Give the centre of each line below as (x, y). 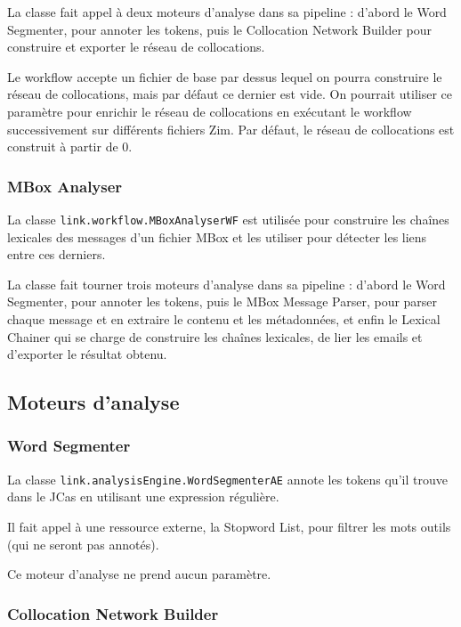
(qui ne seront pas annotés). (83, 544)
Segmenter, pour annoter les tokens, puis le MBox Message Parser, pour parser (222, 301)
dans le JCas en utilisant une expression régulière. (143, 497)
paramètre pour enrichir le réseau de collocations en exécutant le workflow (210, 111)
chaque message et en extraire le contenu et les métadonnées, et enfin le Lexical (224, 319)
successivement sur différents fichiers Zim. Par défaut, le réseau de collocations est (231, 129)
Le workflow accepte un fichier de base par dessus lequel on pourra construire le (225, 76)
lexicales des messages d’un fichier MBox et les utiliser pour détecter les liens (217, 236)
